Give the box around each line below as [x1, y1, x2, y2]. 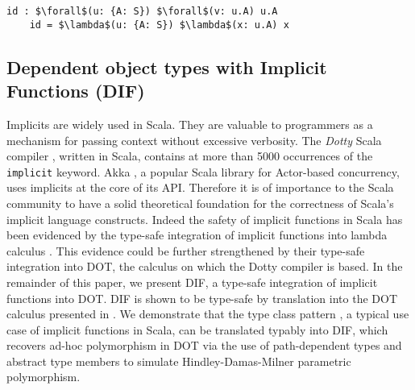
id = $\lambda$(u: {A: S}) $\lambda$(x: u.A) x [29, 19, 289, 31]
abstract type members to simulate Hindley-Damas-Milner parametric [6, 352, 351, 369]
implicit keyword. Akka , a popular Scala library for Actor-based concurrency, [6, 163, 400, 180]
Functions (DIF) [6, 78, 145, 103]
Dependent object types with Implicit [6, 54, 327, 79]
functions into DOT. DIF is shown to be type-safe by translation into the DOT [6, 289, 397, 306]
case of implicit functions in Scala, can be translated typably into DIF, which [6, 321, 388, 338]
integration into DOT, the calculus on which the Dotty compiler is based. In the [6, 258, 403, 275]
